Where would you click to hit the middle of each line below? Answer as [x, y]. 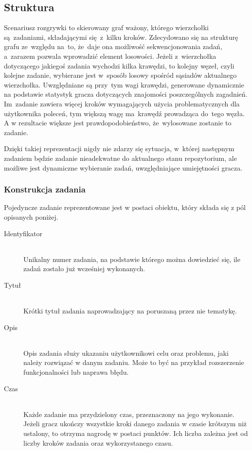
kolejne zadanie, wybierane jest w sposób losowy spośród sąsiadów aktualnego [120, 75]
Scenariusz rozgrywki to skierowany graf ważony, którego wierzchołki [106, 27]
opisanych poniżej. [31, 217]
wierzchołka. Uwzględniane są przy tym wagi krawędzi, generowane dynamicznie [124, 84]
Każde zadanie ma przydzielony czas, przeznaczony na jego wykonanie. [129, 414]
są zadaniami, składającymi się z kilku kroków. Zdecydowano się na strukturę [121, 37]
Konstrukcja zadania [45, 189]
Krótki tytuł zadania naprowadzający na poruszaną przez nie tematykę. [130, 311]
